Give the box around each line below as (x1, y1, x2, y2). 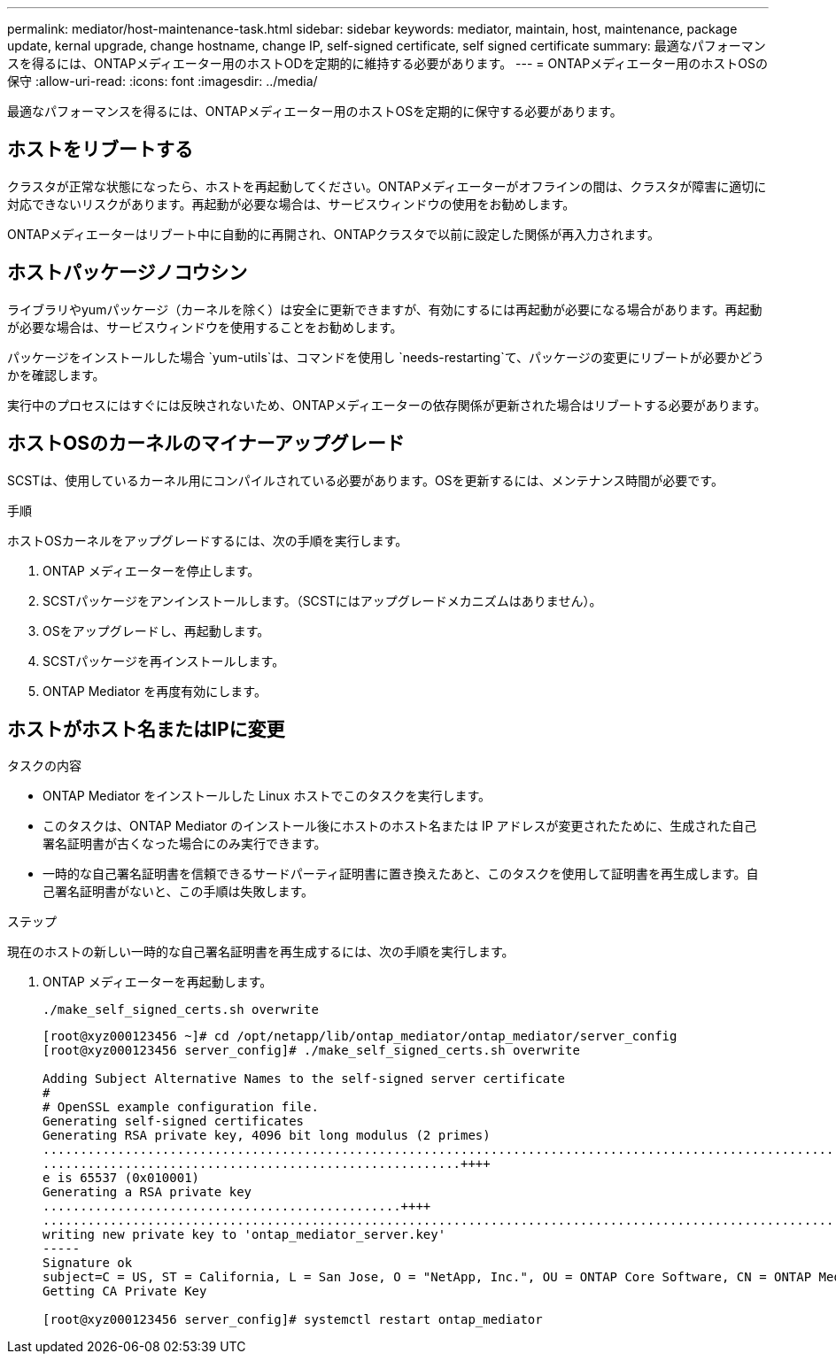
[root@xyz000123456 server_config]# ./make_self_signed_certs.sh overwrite (43, 1043, 580, 1058)
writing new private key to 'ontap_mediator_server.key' (43, 1227, 446, 1242)
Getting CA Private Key (43, 1284, 207, 1299)
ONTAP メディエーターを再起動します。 (43, 974, 273, 990)
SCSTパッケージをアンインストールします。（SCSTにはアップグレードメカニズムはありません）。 (43, 592, 602, 608)
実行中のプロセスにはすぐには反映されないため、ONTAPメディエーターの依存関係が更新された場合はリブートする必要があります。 (7, 397, 767, 413)
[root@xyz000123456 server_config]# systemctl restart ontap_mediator (43, 1312, 543, 1327)
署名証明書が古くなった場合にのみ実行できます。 (43, 836, 327, 852)
